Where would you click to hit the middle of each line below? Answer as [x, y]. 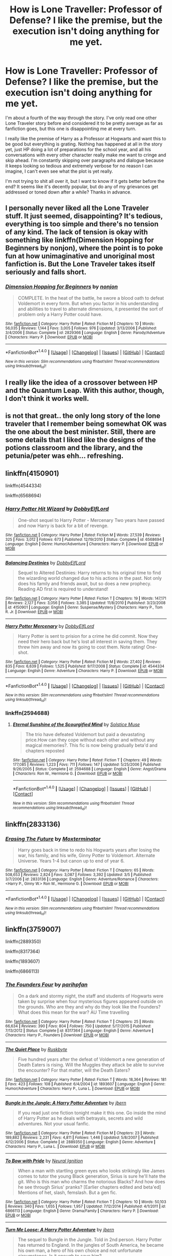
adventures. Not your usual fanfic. [54, 1123]
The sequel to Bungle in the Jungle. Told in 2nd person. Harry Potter [90, 1239]
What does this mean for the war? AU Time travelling [73, 1012]
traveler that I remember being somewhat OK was [86, 424]
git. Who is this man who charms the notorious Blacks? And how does [91, 1181]
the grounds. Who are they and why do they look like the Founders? [89, 1007]
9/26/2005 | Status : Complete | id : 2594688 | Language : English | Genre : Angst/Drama [89, 769]
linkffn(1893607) [23, 961]
